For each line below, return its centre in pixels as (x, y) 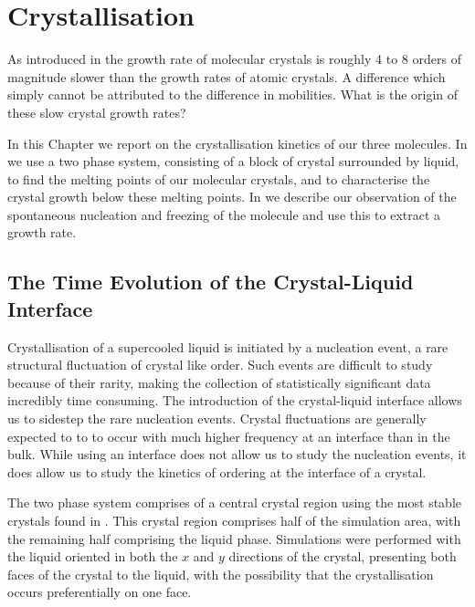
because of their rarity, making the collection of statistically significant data (219, 382)
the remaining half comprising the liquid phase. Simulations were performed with (234, 538)
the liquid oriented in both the (93, 556)
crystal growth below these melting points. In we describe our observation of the (232, 197)
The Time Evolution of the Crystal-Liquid (211, 282)
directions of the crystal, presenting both (343, 556)
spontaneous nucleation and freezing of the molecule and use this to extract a (224, 214)
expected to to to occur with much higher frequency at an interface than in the (229, 436)
